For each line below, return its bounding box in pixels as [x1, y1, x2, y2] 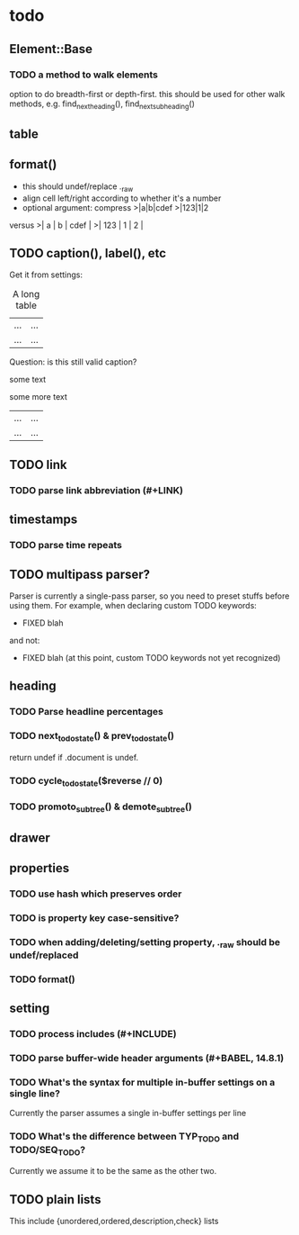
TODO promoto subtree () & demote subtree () [9, 800, 193, 815]
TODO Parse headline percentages [9, 706, 163, 718]
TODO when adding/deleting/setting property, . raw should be [9, 935, 281, 950]
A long [12, 288, 40, 301]
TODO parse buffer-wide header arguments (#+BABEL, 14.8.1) [9, 1052, 285, 1065]
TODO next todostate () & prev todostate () [9, 730, 175, 744]
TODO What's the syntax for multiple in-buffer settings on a [9, 1077, 276, 1089]
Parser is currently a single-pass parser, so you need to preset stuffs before [9, 590, 290, 601]
